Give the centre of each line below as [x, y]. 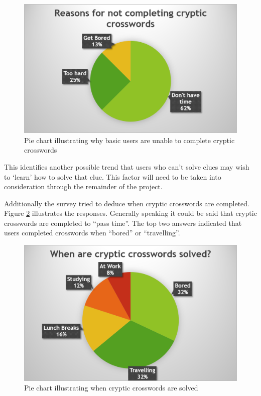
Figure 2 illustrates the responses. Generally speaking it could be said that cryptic [130, 213]
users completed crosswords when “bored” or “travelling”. [92, 233]
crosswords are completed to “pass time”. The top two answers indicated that [123, 223]
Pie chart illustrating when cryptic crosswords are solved [111, 388]
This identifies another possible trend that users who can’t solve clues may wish [127, 166]
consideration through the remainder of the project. [83, 186]
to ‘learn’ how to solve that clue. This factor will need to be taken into [113, 176]
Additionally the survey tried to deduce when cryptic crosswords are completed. [127, 203]
